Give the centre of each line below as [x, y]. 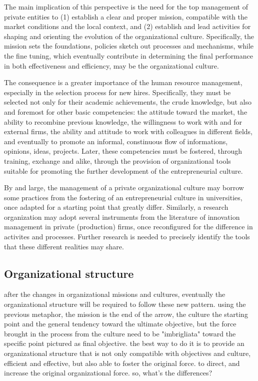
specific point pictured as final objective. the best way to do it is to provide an [124, 343]
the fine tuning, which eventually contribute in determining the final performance [128, 55]
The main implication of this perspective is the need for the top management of [126, 7]
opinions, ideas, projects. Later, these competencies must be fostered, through [123, 151]
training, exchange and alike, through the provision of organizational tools [117, 160]
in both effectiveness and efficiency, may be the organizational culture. [111, 65]
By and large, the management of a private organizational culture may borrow [124, 187]
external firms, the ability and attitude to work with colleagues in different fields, [128, 131]
